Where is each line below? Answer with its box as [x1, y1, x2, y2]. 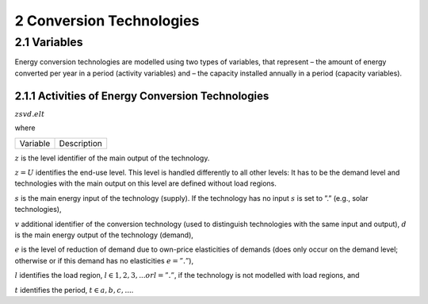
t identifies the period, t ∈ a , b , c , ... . [14, 285, 134, 294]
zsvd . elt [14, 110, 45, 118]
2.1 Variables [14, 35, 83, 49]
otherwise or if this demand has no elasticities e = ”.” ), [14, 256, 194, 265]
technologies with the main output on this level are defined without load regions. [14, 179, 277, 188]
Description [59, 137, 102, 148]
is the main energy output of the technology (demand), [14, 230, 194, 240]
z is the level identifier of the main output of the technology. [14, 153, 210, 163]
